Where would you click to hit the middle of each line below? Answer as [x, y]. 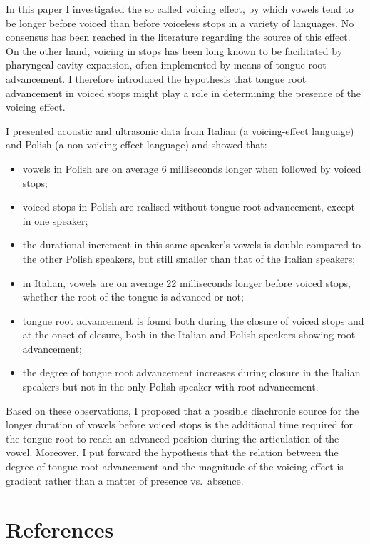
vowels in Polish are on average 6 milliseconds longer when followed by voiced [192, 168]
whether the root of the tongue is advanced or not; [133, 297]
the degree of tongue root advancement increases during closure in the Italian [191, 372]
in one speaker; [55, 220]
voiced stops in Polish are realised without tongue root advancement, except [189, 207]
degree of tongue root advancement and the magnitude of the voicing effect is [175, 467]
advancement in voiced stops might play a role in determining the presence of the [184, 92]
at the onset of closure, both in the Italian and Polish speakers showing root [189, 334]
